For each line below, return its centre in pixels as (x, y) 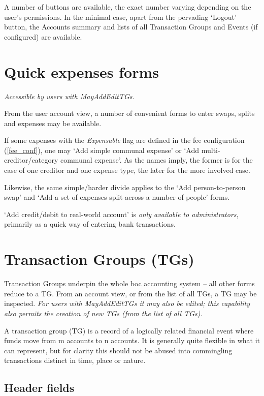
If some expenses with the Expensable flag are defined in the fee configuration (124, 140)
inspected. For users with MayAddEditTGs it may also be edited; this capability (127, 303)
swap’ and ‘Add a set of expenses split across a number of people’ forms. (117, 197)
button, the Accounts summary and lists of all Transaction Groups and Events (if (131, 27)
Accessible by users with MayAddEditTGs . (69, 96)
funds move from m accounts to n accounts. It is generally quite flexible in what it (132, 340)
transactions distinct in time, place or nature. (75, 360)
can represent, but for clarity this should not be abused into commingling (118, 350)
